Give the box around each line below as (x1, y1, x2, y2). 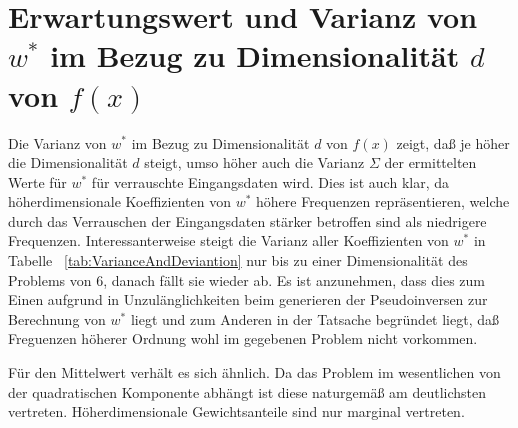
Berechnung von (8, 308, 106, 329)
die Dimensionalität (8, 152, 128, 173)
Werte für (8, 171, 67, 192)
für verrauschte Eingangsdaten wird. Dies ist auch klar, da (91, 171, 450, 192)
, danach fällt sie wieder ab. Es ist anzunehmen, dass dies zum (103, 269, 485, 290)
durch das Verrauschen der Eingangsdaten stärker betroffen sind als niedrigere (8, 210, 487, 231)
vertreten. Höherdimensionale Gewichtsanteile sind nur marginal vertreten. (8, 401, 465, 422)
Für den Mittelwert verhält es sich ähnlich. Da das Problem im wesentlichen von (8, 362, 501, 383)
